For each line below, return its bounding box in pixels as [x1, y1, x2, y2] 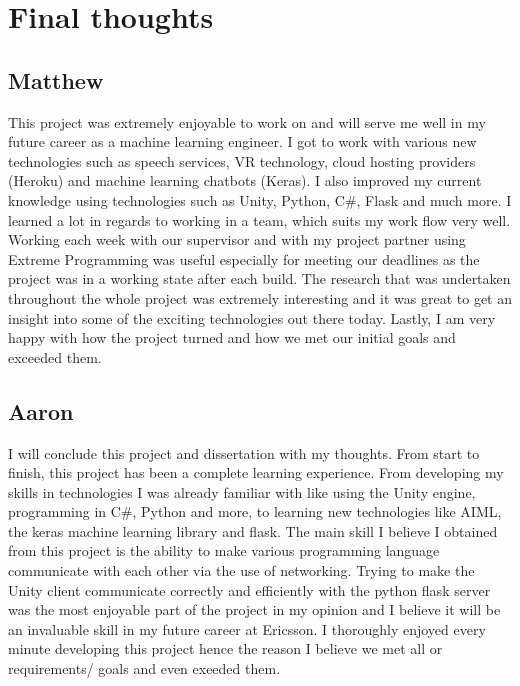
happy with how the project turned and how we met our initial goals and [8, 327, 456, 348]
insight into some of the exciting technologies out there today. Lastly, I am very [8, 307, 496, 328]
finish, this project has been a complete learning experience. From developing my [8, 462, 504, 483]
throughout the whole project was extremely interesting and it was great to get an [8, 287, 513, 308]
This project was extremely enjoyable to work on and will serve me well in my [8, 111, 486, 132]
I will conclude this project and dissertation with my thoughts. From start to [8, 442, 480, 463]
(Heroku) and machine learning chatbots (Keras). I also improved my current [8, 170, 482, 191]
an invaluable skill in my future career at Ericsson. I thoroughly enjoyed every [8, 618, 486, 639]
